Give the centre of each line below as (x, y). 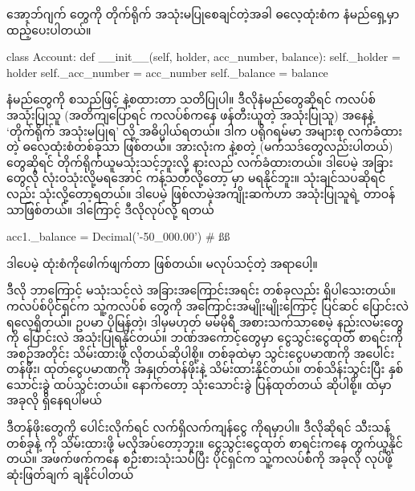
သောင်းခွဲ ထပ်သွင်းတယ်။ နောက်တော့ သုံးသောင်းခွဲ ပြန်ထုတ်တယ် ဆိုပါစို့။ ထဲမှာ (199, 384)
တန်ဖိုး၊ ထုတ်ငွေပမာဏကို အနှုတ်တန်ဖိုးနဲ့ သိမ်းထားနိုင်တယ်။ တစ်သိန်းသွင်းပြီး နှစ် (205, 369)
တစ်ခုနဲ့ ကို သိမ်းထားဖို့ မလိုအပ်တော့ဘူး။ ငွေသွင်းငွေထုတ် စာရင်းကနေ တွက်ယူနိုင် (205, 442)
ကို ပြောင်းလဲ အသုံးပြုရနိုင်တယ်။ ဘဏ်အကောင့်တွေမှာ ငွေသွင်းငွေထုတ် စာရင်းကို (205, 337)
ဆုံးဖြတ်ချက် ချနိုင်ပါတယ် (70, 474)
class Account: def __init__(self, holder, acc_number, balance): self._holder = (203, 57)
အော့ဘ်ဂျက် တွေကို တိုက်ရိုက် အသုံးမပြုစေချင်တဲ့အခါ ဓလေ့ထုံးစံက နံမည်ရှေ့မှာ (203, 14)
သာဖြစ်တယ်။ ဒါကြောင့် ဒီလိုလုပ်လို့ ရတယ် (110, 209)
